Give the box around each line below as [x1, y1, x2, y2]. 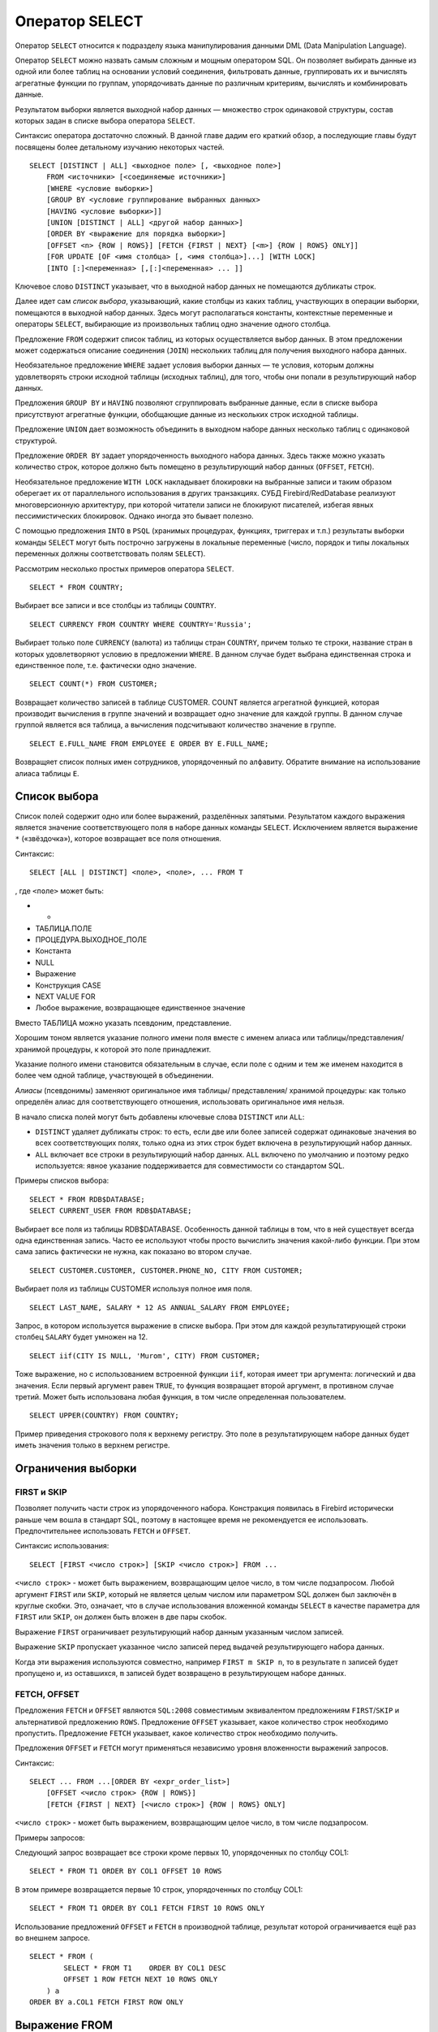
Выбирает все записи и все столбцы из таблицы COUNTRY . [15, 601, 217, 610]
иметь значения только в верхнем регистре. [15, 1440, 170, 1450]
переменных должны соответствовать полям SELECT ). [15, 549, 206, 558]
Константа [35, 946, 72, 956]
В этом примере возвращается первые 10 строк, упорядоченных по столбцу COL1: [15, 1884, 303, 1894]
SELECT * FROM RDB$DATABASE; [29, 1195, 145, 1204]
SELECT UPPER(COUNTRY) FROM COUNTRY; [29, 1411, 180, 1420]
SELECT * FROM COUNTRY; [29, 582, 124, 592]
